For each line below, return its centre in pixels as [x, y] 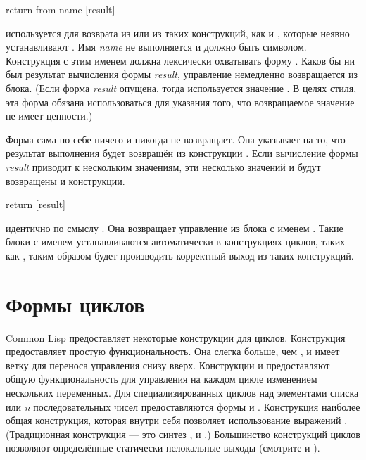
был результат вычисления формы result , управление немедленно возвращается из [182, 74]
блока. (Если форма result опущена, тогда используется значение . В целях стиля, [181, 88]
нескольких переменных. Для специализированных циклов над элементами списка [182, 392]
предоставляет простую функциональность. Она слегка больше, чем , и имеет [173, 351]
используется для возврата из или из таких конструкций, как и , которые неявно [178, 33]
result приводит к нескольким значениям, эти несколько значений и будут [163, 166]
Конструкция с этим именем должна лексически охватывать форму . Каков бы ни [180, 60]
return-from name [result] [61, 9]
